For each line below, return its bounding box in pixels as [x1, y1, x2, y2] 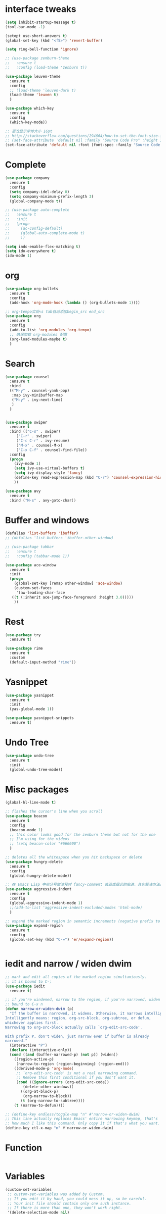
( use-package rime [5, 646, 43, 651]
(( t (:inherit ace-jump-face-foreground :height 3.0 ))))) [11, 595, 134, 600]
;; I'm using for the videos [9, 837, 70, 842]
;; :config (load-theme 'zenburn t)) [5, 65, 87, 70]
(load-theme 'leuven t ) [9, 93, 58, 98]
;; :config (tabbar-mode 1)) [5, 554, 70, 558]
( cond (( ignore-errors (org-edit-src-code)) [16, 1080, 110, 1085]
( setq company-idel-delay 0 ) [9, 189, 70, 194]
